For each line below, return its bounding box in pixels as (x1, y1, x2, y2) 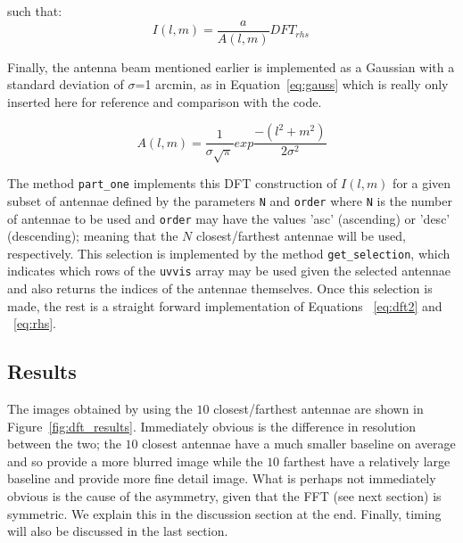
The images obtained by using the (7, 399, 193, 418)
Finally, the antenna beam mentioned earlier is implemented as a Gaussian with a (7, 57, 455, 76)
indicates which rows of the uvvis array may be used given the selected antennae (7, 261, 451, 280)
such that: (7, 2, 62, 20)
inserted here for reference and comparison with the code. (7, 92, 322, 111)
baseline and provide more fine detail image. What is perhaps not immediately (7, 469, 436, 488)
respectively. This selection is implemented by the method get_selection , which (7, 243, 451, 262)
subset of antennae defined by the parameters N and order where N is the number (7, 191, 452, 210)
